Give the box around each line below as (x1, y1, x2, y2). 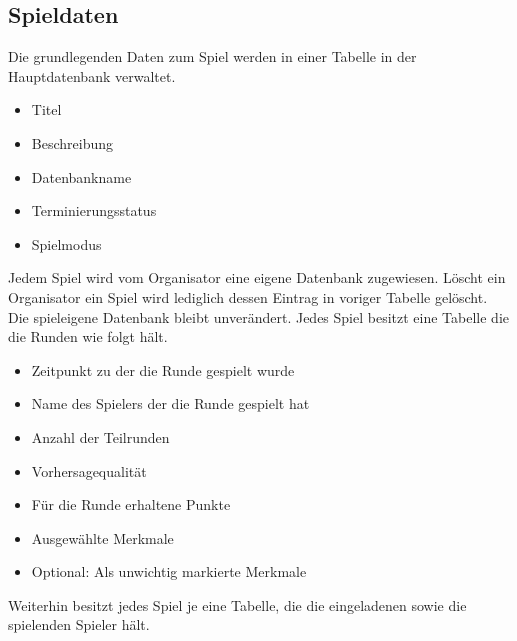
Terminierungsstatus (31, 200, 157, 221)
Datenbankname (31, 166, 132, 187)
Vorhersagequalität (31, 460, 147, 481)
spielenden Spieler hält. (8, 614, 150, 635)
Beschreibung (31, 132, 113, 153)
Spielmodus (31, 233, 102, 254)
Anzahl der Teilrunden (31, 426, 170, 447)
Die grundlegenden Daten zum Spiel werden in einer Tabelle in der (8, 46, 417, 67)
